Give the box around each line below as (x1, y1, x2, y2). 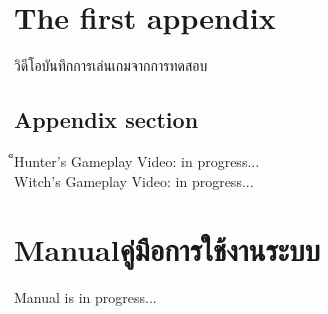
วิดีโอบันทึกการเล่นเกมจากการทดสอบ (14, 55, 208, 76)
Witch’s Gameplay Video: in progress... (14, 170, 254, 191)
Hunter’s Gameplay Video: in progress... (14, 150, 260, 171)
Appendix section (14, 104, 199, 135)
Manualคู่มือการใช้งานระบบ (14, 229, 321, 270)
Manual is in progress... (14, 287, 157, 308)
